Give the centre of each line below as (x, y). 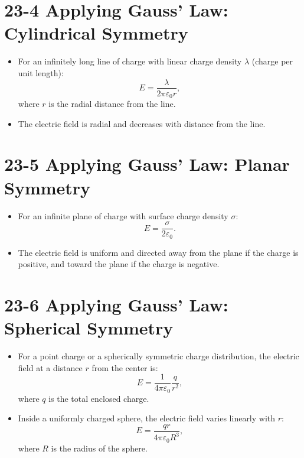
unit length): (41, 72)
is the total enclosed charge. (99, 398)
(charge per (272, 61)
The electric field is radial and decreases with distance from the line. (142, 123)
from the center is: (125, 367)
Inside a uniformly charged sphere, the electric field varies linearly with (147, 418)
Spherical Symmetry (89, 328)
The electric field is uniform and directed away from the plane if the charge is (158, 252)
